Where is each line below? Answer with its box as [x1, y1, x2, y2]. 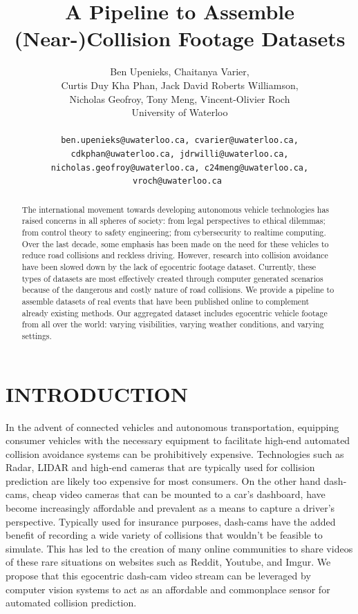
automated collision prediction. [6, 595, 137, 610]
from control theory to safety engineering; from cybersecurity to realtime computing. [21, 227, 326, 238]
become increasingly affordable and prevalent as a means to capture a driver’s [6, 501, 335, 515]
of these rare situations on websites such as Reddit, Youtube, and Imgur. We [6, 555, 331, 569]
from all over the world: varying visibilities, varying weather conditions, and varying [21, 318, 324, 330]
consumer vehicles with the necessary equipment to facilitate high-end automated [6, 433, 350, 448]
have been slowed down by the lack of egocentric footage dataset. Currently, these [21, 260, 317, 272]
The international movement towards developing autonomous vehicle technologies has [21, 203, 330, 215]
